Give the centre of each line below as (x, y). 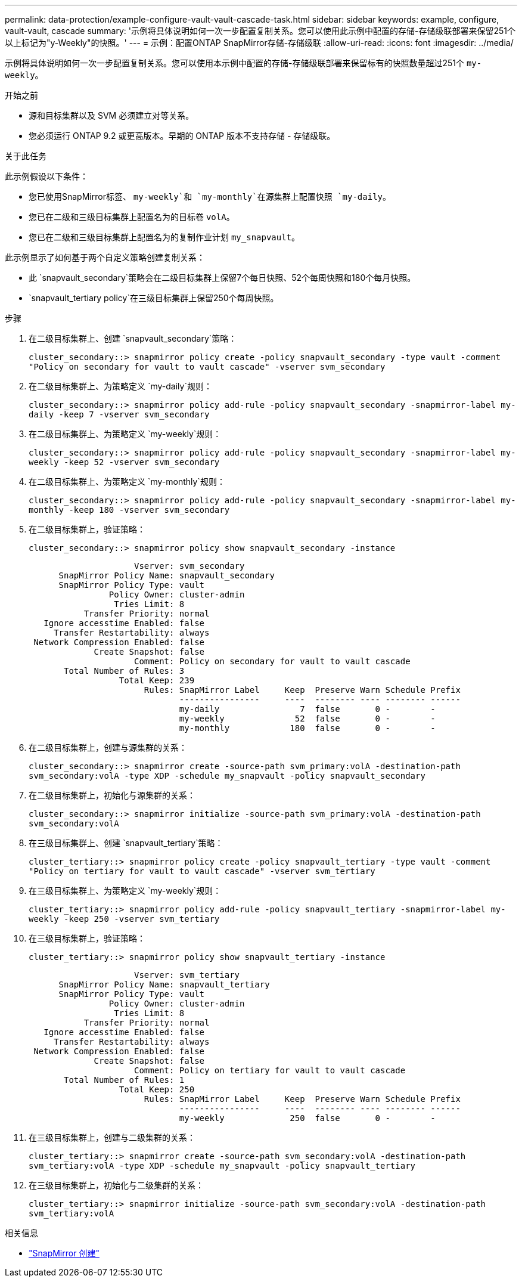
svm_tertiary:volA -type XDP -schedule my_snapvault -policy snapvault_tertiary (222, 1166)
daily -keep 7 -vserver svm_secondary (119, 414)
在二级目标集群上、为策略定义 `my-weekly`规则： (125, 434)
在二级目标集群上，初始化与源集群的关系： (112, 795)
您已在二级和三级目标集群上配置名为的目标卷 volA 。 (132, 217)
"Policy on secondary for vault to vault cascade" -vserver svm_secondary (207, 367)
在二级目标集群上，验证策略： (87, 529)
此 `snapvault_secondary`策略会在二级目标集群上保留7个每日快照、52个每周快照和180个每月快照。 (222, 278)
